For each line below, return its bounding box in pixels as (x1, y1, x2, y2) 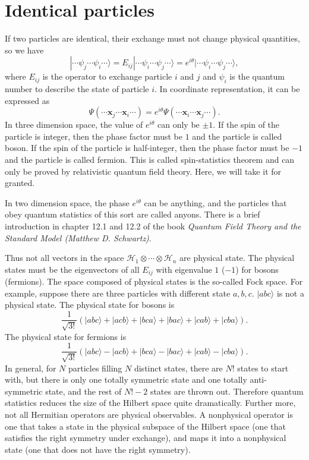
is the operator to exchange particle (42, 70, 172, 83)
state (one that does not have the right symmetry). (5, 443, 191, 455)
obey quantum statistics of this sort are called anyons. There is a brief (5, 208, 260, 220)
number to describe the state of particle (5, 83, 149, 95)
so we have (5, 43, 44, 56)
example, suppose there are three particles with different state (5, 286, 231, 299)
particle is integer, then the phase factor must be (5, 130, 182, 142)
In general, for (5, 361, 56, 374)
